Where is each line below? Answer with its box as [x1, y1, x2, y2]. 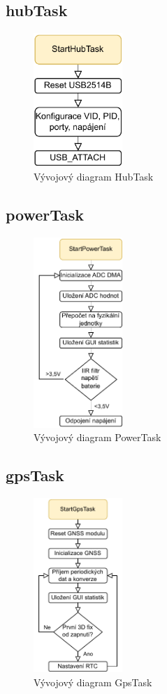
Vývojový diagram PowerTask [34, 430, 161, 445]
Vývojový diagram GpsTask [34, 674, 152, 689]
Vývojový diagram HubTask [34, 169, 154, 183]
